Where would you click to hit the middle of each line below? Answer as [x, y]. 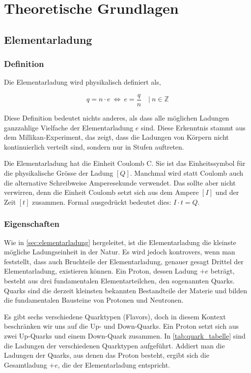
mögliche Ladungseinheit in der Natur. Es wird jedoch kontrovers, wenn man [120, 252]
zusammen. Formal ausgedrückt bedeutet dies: [102, 202]
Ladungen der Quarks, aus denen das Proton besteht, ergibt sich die [107, 355]
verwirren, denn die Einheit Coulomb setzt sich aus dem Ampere [101, 192]
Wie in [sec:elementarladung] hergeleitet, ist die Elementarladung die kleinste [120, 242]
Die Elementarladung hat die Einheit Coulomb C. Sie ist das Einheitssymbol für [125, 163]
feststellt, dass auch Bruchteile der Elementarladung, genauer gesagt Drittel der [124, 261]
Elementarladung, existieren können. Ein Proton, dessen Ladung [101, 271]
